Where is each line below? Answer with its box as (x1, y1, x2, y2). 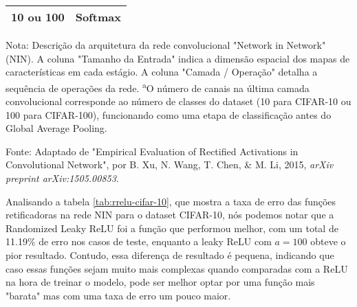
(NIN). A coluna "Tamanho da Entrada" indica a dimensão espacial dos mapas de (6, 51, 350, 65)
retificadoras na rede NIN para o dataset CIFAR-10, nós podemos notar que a (6, 207, 334, 222)
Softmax (75, 9, 121, 25)
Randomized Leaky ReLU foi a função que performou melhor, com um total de (6, 220, 338, 235)
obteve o (310, 234, 346, 249)
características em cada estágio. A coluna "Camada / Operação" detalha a (6, 65, 318, 79)
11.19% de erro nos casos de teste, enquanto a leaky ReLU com (6, 234, 272, 249)
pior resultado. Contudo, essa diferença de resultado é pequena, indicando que (6, 247, 334, 262)
